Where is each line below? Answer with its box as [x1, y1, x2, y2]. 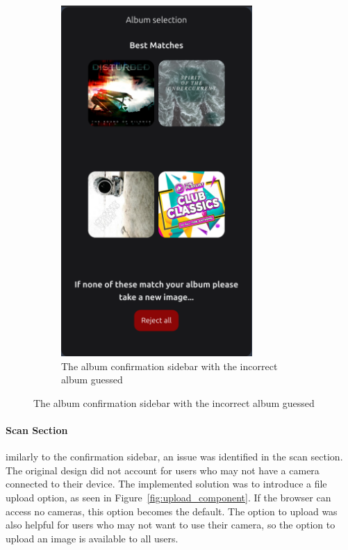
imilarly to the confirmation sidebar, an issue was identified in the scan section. [6, 449, 343, 464]
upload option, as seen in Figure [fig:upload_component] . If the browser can [6, 490, 331, 504]
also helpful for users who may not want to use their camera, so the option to [6, 517, 335, 532]
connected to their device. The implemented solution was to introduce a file [6, 476, 327, 491]
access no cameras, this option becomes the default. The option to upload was [6, 503, 338, 518]
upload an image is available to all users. [6, 531, 179, 545]
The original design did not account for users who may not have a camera [6, 462, 320, 477]
